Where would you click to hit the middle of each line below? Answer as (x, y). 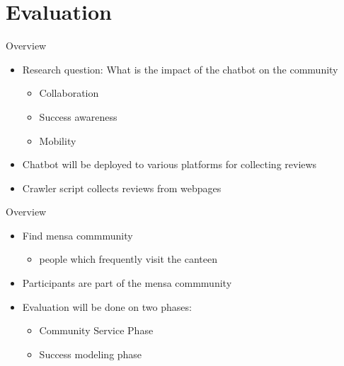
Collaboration (69, 93)
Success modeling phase (91, 354)
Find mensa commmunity (78, 235)
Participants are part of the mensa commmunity (127, 283)
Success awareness (78, 116)
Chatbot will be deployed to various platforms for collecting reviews (170, 164)
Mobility (58, 140)
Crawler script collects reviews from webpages (122, 188)
